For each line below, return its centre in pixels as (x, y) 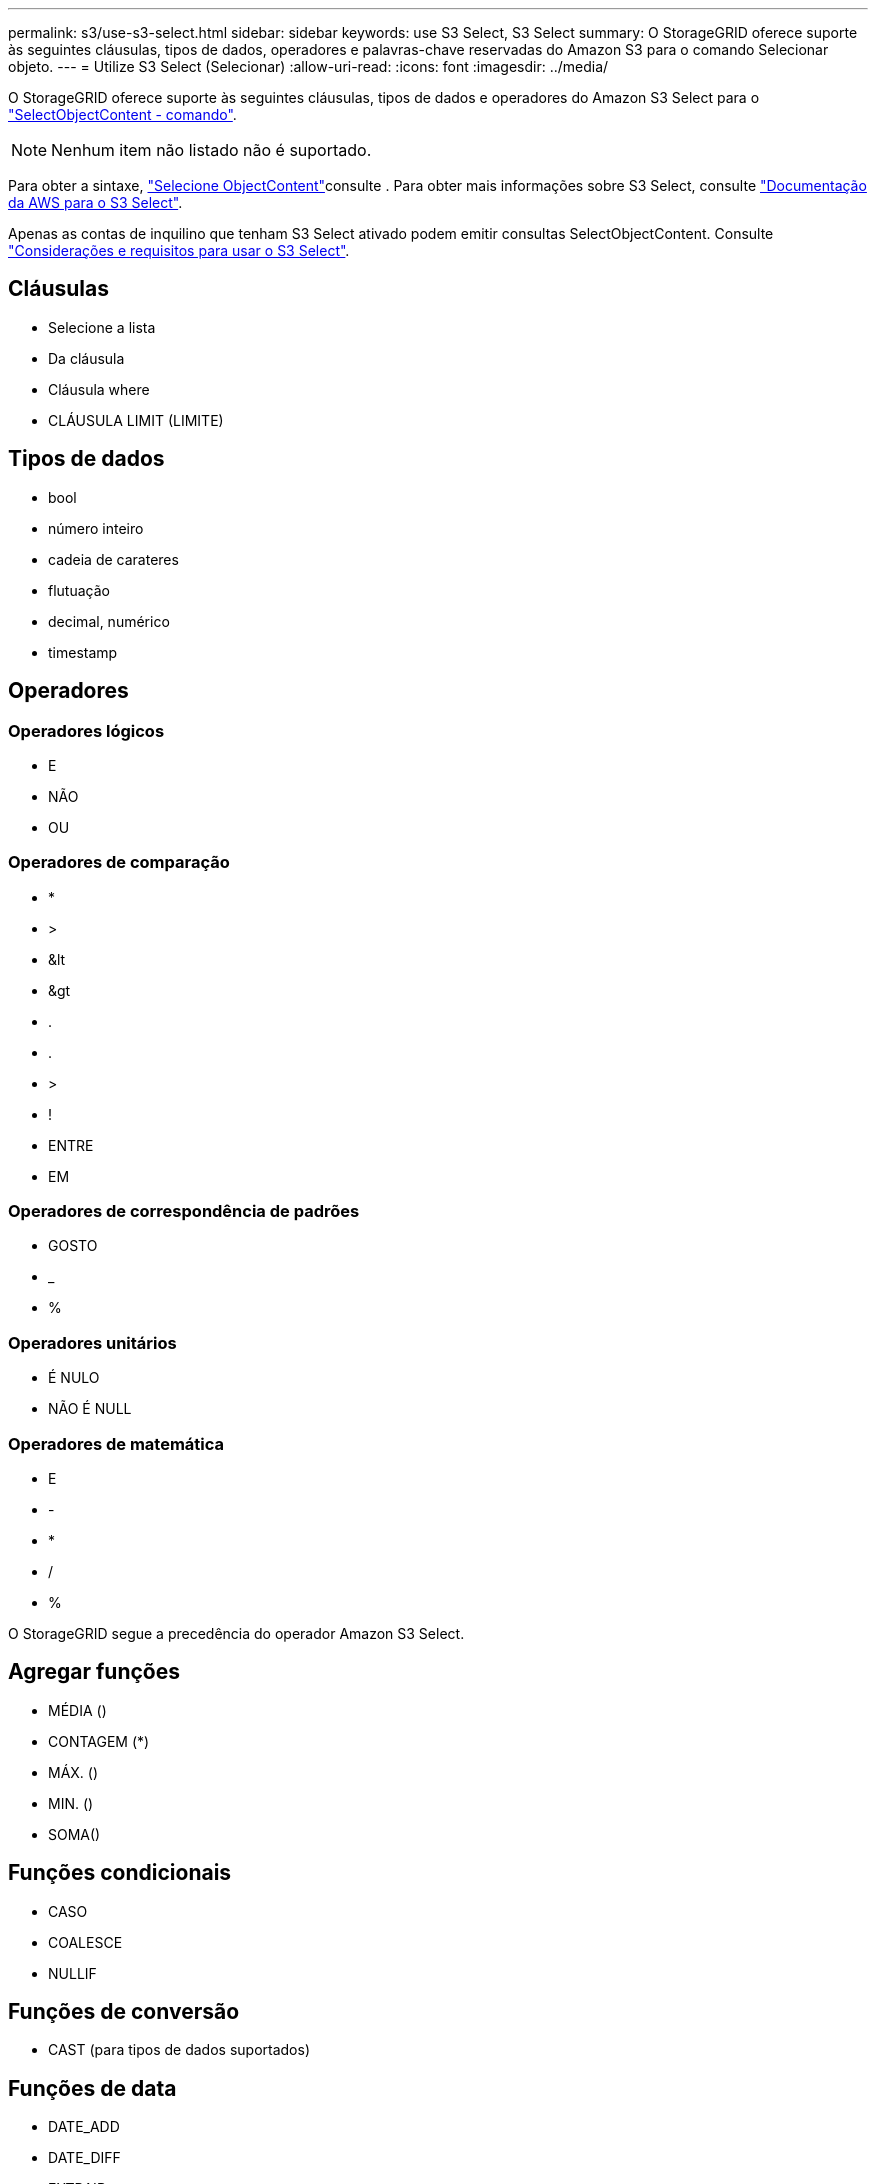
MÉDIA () (77, 1710)
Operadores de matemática (116, 1443)
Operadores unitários (92, 1342)
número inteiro (96, 528)
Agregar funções (94, 1672)
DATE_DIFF (84, 2158)
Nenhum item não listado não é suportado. (211, 150)
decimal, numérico (109, 621)
